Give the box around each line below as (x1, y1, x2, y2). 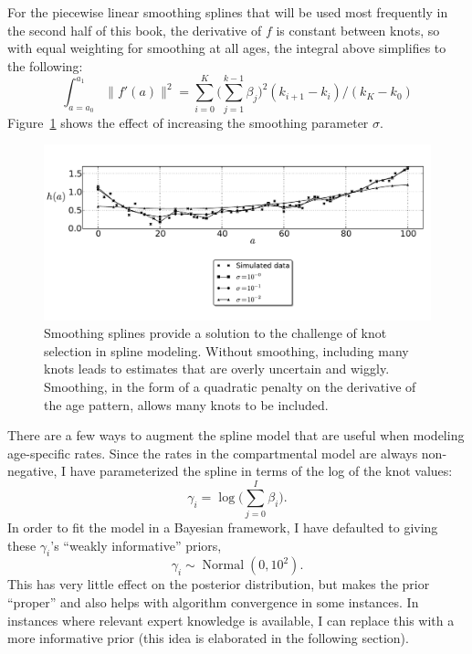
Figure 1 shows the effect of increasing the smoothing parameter (7, 112, 369, 132)
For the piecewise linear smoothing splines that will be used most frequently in (7, 3, 448, 21)
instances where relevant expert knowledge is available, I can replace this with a (7, 610, 455, 629)
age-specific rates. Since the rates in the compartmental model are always (7, 443, 418, 462)
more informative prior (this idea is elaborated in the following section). (7, 628, 409, 648)
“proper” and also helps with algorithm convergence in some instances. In (7, 593, 419, 612)
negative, (7, 461, 58, 480)
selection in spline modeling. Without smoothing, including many (44, 341, 409, 360)
